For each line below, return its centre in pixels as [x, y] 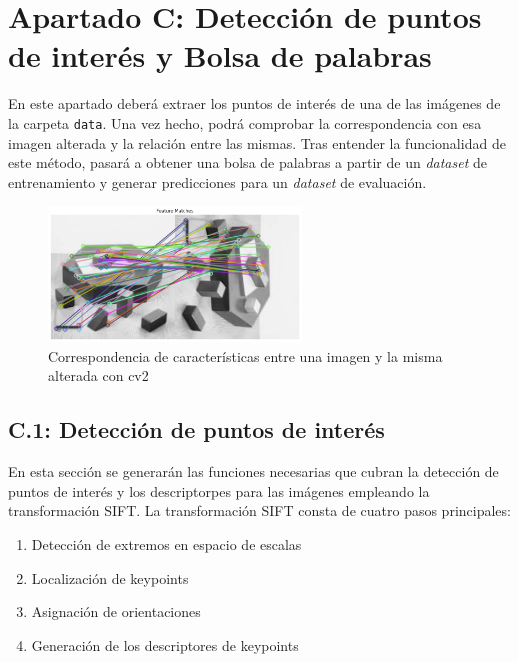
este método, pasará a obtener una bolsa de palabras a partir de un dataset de [248, 162]
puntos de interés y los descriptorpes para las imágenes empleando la [219, 490]
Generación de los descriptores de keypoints [165, 644]
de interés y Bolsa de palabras [220, 55]
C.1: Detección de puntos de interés [196, 429]
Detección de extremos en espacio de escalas [166, 543]
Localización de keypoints [110, 577]
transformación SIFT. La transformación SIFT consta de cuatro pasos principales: [259, 510]
